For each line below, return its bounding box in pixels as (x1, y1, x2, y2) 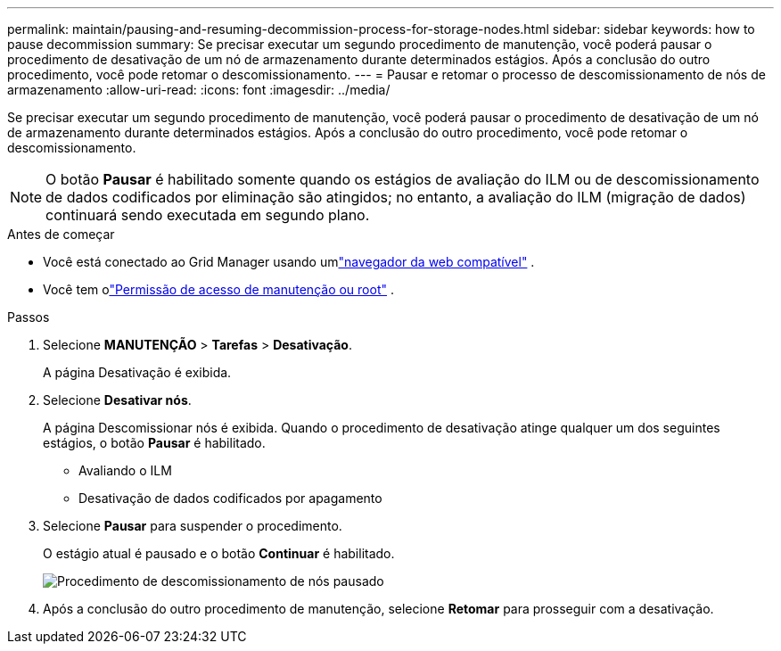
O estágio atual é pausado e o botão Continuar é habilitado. (43, 546, 395, 561)
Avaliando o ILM (78, 463, 172, 478)
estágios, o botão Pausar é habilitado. (43, 435, 266, 450)
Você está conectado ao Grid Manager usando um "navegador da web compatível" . (43, 254, 535, 269)
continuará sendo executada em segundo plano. (45, 206, 370, 224)
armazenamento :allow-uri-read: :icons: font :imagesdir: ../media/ (7, 82, 390, 97)
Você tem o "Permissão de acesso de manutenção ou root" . (43, 282, 394, 297)
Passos (7, 309, 50, 325)
